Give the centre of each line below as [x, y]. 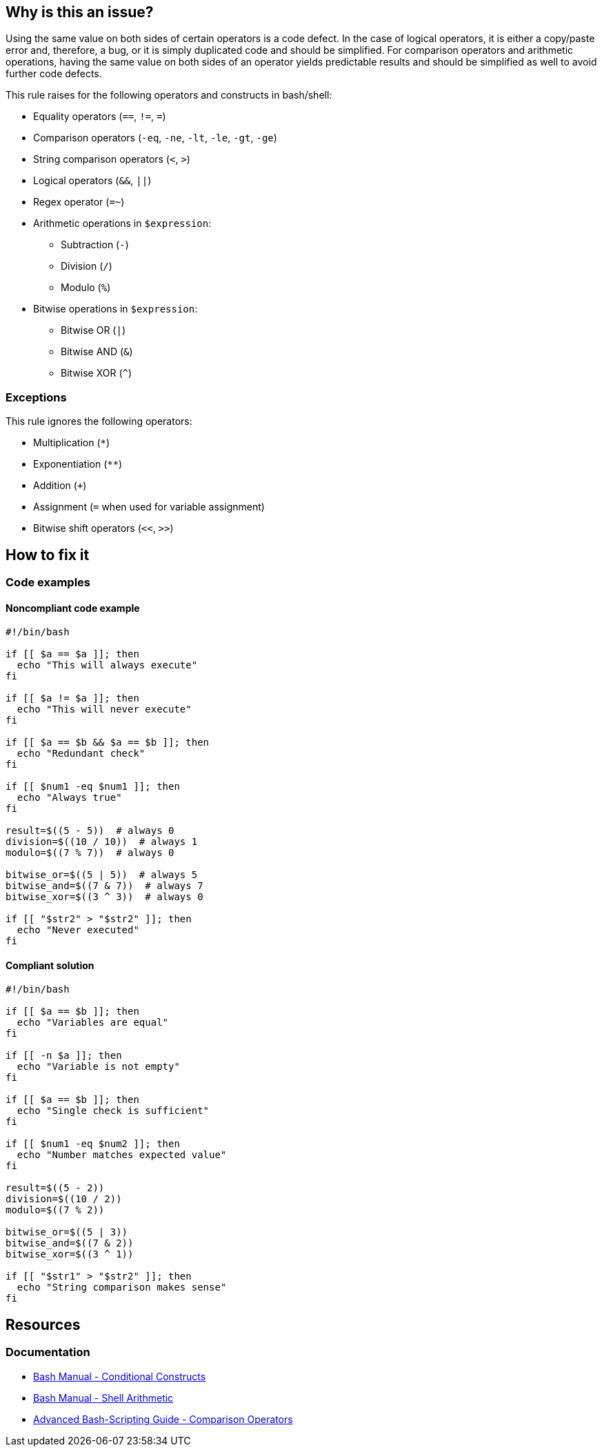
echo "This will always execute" [107, 665]
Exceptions [36, 397]
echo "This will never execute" [104, 709]
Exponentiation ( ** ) [78, 464]
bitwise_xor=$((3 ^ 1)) [70, 1254]
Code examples [48, 583]
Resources [43, 1324]
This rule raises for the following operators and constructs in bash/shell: [169, 95]
